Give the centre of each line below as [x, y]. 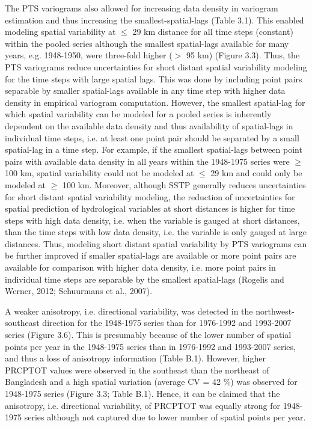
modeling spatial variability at [60, 32]
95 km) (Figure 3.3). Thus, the [243, 55]
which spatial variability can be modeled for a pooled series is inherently [138, 114]
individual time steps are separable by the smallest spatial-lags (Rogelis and [145, 279]
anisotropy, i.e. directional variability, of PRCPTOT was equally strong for [143, 405]
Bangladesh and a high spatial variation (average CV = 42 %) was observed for [151, 382]
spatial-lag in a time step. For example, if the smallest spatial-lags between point [154, 149]
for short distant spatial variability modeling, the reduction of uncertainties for [150, 196]
